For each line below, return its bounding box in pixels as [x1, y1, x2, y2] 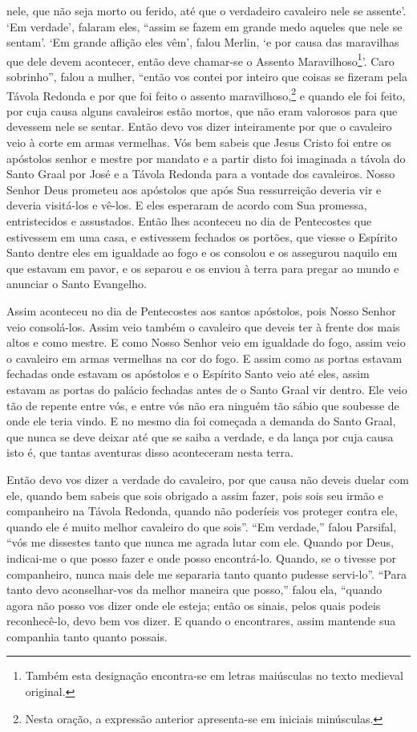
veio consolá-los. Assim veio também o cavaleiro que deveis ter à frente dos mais [6, 318, 400, 335]
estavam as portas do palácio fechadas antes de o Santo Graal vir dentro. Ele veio [6, 380, 407, 397]
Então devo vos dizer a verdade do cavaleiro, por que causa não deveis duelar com [6, 470, 409, 487]
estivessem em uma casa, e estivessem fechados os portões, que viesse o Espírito [6, 228, 398, 245]
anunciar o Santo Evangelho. [6, 275, 147, 292]
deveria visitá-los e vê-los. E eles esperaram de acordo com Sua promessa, [6, 197, 367, 213]
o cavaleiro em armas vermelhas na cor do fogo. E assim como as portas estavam [6, 349, 403, 366]
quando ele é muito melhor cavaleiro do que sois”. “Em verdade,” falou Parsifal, [6, 518, 397, 535]
